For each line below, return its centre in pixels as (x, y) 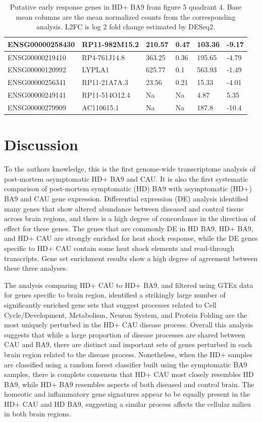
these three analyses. (36, 268)
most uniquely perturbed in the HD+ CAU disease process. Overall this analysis (128, 325)
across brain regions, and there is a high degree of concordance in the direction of (130, 218)
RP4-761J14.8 (103, 57)
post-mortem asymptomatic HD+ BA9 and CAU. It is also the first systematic (126, 178)
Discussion (41, 144)
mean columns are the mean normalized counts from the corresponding (126, 16)
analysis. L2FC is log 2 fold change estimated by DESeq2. (126, 27)
